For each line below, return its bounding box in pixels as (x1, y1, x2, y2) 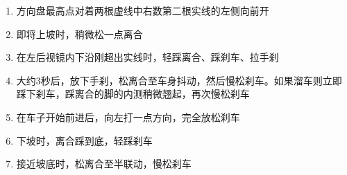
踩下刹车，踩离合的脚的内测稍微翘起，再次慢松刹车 (16, 86, 250, 101)
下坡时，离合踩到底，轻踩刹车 (16, 133, 153, 147)
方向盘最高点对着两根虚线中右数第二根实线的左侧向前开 (16, 3, 269, 17)
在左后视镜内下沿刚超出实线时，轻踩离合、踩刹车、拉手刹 (16, 50, 279, 64)
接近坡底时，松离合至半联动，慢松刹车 (16, 156, 192, 171)
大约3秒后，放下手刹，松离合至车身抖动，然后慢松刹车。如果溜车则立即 (16, 73, 342, 87)
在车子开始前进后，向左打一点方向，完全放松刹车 (16, 109, 240, 124)
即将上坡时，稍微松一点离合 (16, 26, 143, 41)
